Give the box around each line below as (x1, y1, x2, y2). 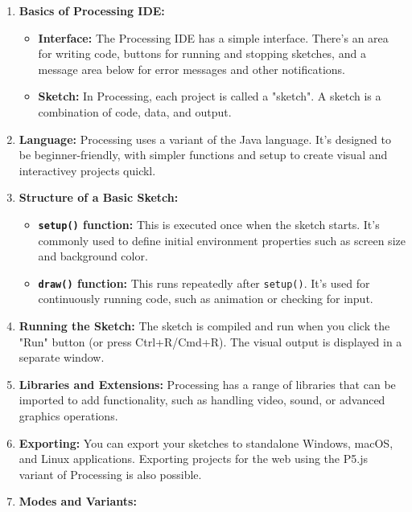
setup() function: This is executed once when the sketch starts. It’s (38, 215, 380, 232)
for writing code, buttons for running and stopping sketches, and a (38, 45, 366, 62)
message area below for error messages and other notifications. (38, 60, 345, 77)
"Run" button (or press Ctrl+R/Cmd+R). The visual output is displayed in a (19, 333, 402, 350)
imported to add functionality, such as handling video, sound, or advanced (19, 391, 385, 408)
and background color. (38, 248, 148, 264)
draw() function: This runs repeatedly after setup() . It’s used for (38, 274, 370, 291)
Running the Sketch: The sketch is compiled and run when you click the (19, 317, 390, 334)
